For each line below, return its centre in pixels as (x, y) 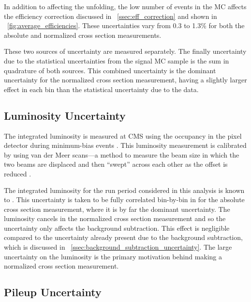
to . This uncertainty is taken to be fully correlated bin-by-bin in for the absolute (124, 199)
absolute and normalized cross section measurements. (83, 35)
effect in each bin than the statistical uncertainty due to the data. (101, 89)
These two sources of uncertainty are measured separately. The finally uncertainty (125, 51)
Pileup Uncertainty (53, 292)
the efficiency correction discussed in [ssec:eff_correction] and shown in (111, 16)
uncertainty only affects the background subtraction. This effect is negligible (117, 228)
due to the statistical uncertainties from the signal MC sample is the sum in (117, 60)
